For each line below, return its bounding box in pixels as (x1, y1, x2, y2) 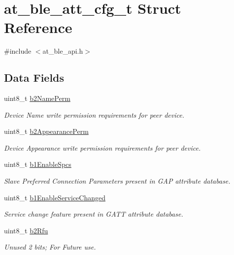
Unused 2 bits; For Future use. (4, 242, 96, 252)
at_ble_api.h (42, 46, 83, 56)
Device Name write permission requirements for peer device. (4, 109, 184, 120)
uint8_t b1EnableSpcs (4, 159, 71, 169)
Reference (4, 17, 72, 37)
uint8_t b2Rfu (4, 225, 48, 235)
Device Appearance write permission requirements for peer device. (4, 142, 201, 153)
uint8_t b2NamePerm (4, 93, 70, 103)
